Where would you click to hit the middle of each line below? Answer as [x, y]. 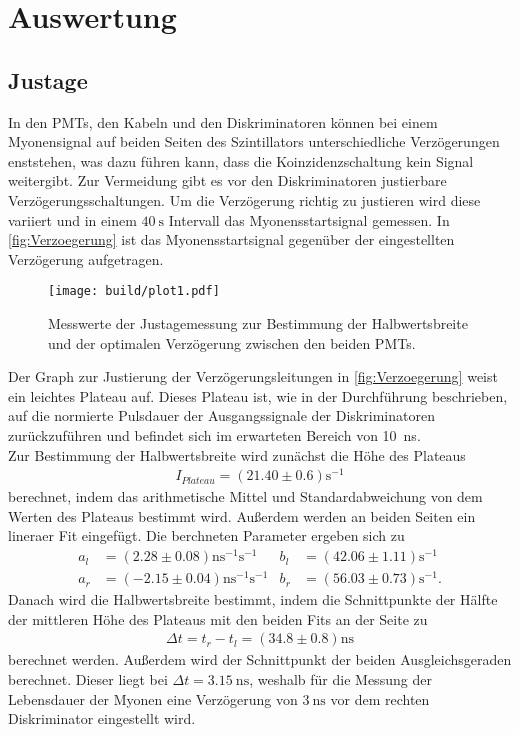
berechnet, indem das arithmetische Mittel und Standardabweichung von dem [245, 496]
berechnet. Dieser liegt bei [88, 679]
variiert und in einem [72, 219]
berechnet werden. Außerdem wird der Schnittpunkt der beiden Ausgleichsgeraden [260, 659]
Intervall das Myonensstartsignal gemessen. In [309, 219]
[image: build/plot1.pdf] [134, 291]
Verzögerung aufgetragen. [86, 258]
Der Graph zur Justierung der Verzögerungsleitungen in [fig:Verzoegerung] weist [253, 376]
